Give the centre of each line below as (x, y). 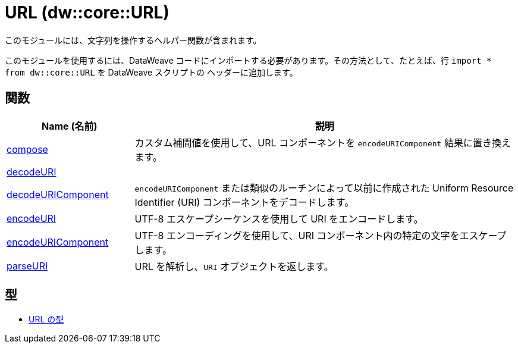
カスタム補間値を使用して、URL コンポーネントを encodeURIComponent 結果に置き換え (323, 142)
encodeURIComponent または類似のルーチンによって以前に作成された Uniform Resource (324, 188)
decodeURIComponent (58, 194)
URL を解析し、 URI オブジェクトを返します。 (234, 266)
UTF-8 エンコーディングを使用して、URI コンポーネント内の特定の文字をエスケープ (321, 235)
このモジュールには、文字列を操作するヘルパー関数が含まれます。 (133, 40)
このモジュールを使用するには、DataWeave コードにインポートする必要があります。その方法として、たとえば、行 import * (248, 60)
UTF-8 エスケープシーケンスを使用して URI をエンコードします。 (279, 219)
